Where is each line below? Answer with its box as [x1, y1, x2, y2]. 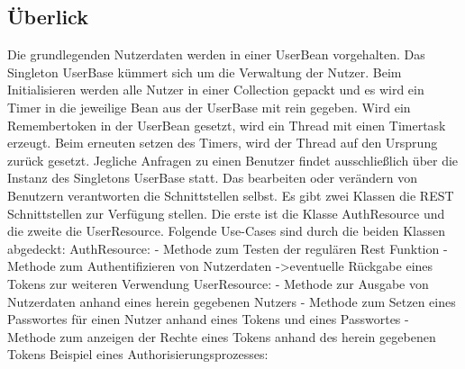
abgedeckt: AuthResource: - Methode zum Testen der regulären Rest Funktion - [7, 238, 448, 257]
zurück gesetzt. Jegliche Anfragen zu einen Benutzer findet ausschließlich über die [7, 150, 459, 169]
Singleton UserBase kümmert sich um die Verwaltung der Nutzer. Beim [7, 62, 402, 81]
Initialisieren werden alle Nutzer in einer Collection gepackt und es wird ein [7, 80, 424, 99]
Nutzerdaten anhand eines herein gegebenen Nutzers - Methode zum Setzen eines [7, 292, 456, 310]
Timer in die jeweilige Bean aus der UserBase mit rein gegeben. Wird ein [7, 97, 411, 116]
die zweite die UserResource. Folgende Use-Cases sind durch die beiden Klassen [7, 221, 445, 240]
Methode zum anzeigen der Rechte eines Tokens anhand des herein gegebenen [7, 327, 436, 346]
